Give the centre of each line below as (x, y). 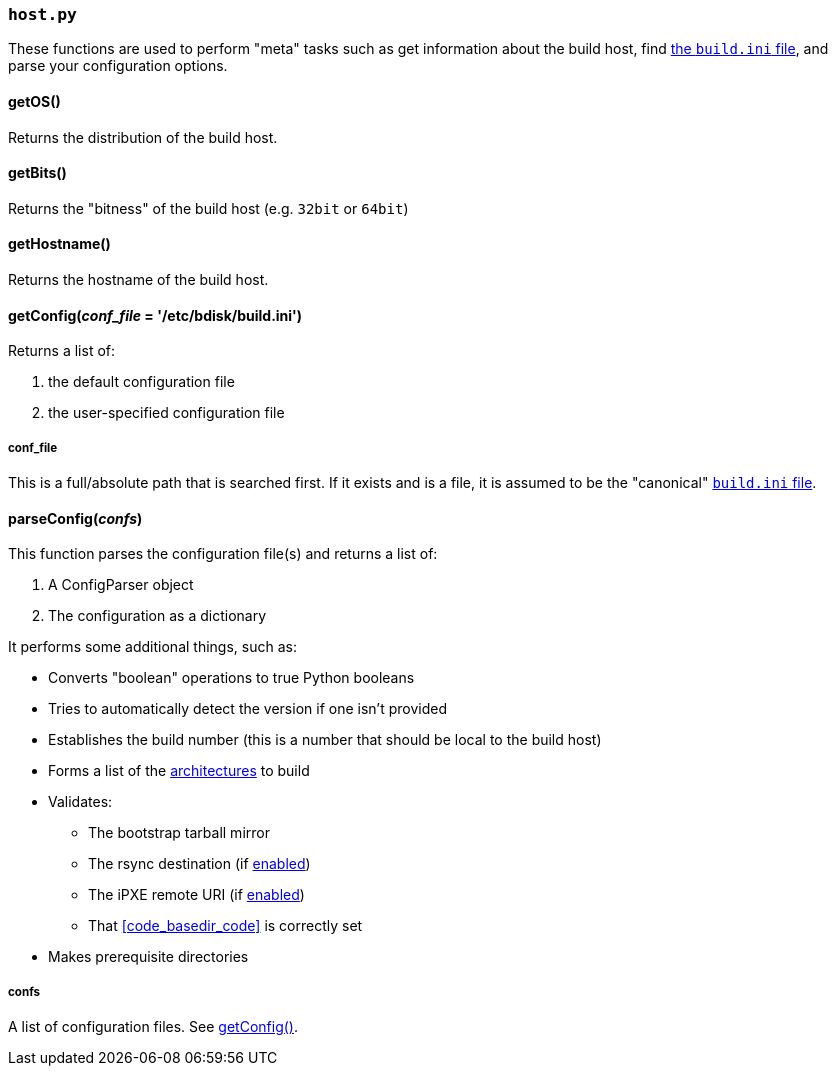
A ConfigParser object (121, 585)
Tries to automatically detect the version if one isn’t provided (247, 709)
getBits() (37, 173)
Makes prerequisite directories (148, 957)
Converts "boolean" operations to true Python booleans (231, 678)
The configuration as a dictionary (157, 616)
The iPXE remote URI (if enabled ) (196, 895)
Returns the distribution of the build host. (143, 137)
